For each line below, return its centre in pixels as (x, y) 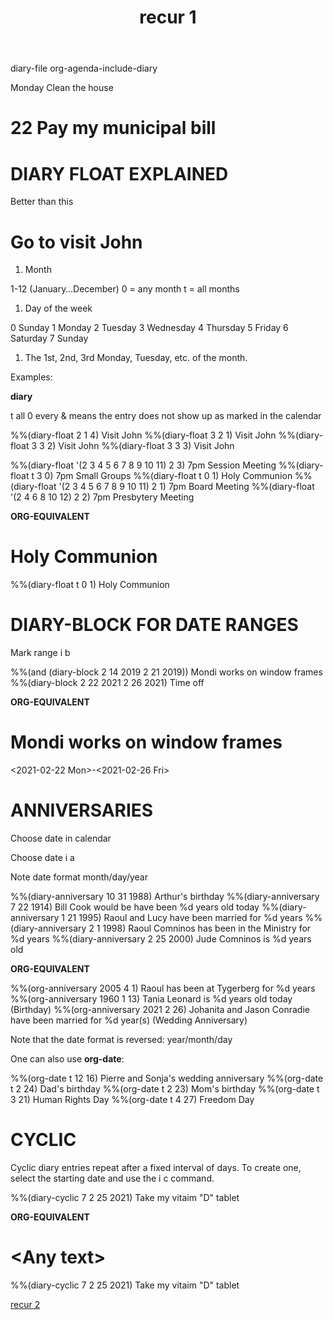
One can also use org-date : (67, 1059)
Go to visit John (76, 242)
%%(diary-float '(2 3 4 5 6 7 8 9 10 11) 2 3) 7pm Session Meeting (143, 465)
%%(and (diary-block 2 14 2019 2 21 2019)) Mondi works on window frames (166, 672)
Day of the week (58, 308)
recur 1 (168, 17)
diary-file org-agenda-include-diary (84, 68)
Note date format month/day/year (79, 877)
